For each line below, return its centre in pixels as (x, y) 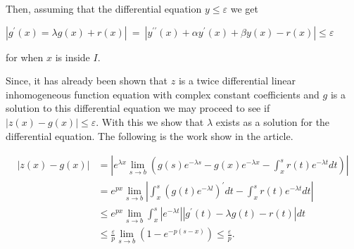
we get (244, 8)
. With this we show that (150, 121)
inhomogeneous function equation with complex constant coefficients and (163, 94)
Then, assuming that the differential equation (104, 8)
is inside (72, 57)
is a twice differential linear (237, 81)
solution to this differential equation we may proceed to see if (138, 108)
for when (25, 57)
